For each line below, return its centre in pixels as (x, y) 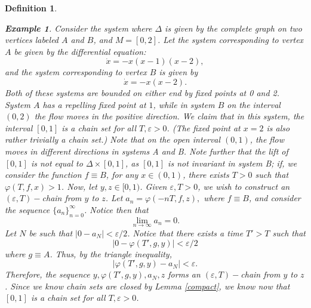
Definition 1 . (31, 8)
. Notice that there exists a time (185, 232)
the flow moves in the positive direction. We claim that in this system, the (169, 116)
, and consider (275, 198)
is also (278, 127)
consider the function (43, 175)
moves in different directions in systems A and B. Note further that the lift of (147, 151)
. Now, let (79, 186)
